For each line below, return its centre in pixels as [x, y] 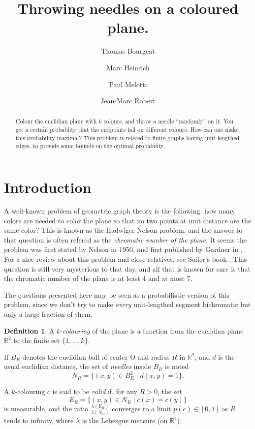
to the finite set [37, 340]
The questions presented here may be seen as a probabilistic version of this [117, 294]
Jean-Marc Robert [128, 101]
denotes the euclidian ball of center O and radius [96, 356]
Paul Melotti [128, 84]
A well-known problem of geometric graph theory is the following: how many [120, 211]
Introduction [48, 187]
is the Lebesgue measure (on [125, 420]
